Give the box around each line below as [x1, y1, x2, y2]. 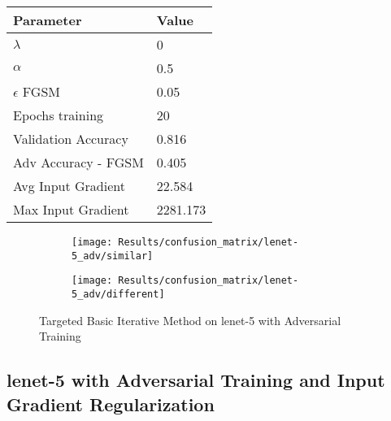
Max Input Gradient [13, 200, 129, 219]
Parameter [13, 11, 82, 29]
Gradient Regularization [7, 391, 215, 416]
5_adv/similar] [72, 250, 154, 262]
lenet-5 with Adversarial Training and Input [7, 367, 385, 393]
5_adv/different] [72, 288, 165, 300]
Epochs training [13, 106, 104, 124]
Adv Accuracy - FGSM [13, 153, 144, 171]
